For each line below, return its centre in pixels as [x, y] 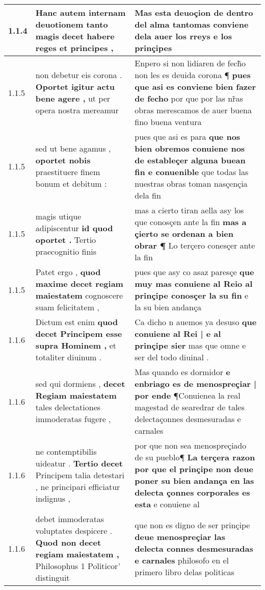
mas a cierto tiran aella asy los [189, 210]
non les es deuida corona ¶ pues [193, 75]
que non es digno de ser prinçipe [192, 525]
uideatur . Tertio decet [79, 463]
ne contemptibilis [66, 451]
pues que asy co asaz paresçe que [194, 272]
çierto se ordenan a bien [184, 233]
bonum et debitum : [71, 183]
